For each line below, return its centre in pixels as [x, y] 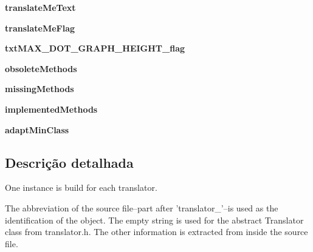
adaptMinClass [37, 129]
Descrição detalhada [69, 162]
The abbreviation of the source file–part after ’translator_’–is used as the [142, 207]
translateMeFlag [40, 28]
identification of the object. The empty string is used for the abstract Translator [154, 220]
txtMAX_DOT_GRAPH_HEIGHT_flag [95, 48]
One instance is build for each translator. [81, 187]
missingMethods [40, 89]
